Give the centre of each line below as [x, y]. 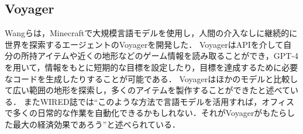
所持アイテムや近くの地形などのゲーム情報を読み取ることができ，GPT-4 [160, 56]
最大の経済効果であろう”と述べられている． [97, 124]
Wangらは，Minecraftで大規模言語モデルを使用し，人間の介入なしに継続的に [151, 33]
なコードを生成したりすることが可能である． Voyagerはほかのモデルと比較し [151, 78]
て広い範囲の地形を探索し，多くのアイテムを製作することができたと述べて [148, 90]
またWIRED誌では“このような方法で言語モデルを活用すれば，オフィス [159, 101]
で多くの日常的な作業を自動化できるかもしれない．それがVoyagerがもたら [146, 113]
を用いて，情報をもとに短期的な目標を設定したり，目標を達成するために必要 [151, 67]
